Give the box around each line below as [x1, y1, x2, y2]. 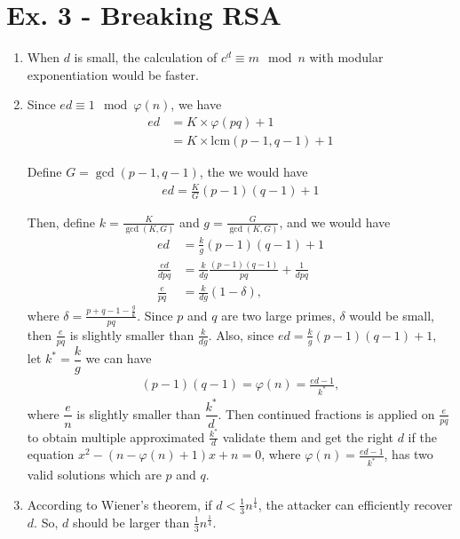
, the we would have [199, 162, 308, 180]
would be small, [349, 305, 435, 324]
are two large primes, [221, 305, 336, 324]
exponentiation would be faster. [27, 65, 199, 83]
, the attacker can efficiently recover [258, 495, 453, 513]
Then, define [27, 212, 96, 231]
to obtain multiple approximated [27, 427, 205, 446]
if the [408, 427, 437, 446]
